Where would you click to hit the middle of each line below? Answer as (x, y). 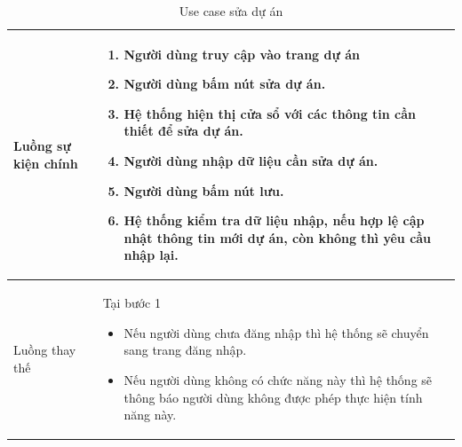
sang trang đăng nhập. (185, 350)
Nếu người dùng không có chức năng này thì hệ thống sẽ (278, 379)
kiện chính (46, 163)
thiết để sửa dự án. (183, 131)
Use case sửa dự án (231, 11)
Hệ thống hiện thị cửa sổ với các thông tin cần (270, 113)
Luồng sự (42, 146)
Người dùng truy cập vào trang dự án (242, 54)
